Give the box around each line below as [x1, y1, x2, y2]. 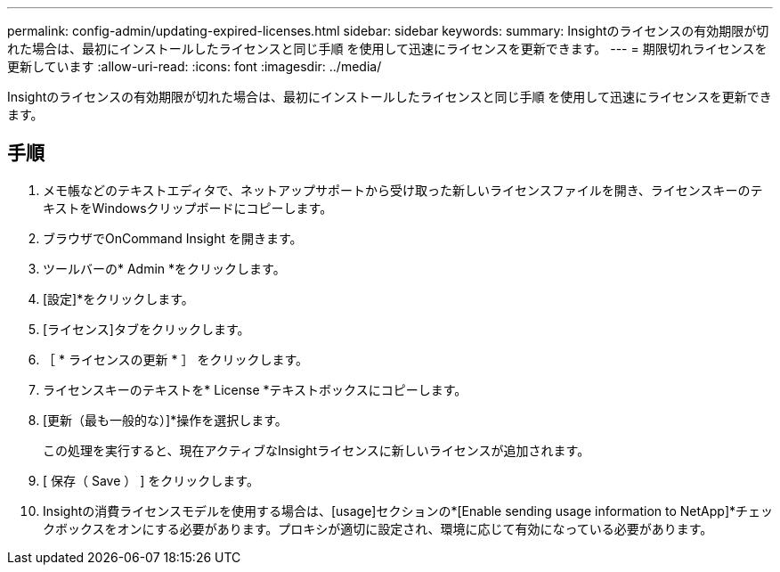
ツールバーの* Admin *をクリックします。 [43, 260, 286, 276]
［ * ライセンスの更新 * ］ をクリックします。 [43, 351, 309, 367]
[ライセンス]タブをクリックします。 [43, 321, 250, 337]
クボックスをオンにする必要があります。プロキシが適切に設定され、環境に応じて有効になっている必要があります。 [43, 520, 713, 536]
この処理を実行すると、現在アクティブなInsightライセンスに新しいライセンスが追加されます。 [43, 442, 590, 458]
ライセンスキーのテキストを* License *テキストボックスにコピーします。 [43, 381, 467, 397]
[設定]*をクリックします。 [43, 290, 194, 306]
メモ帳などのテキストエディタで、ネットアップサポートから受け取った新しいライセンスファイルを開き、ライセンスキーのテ [43, 182, 763, 198]
